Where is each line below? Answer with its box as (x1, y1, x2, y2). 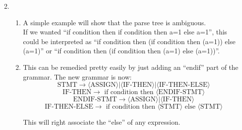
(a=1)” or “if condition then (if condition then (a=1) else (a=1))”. (23, 46, 220, 56)
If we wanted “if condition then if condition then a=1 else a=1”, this (23, 27, 227, 37)
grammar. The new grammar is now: (23, 71, 132, 81)
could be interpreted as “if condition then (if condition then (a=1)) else (23, 36, 236, 46)
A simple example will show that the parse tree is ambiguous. (23, 17, 206, 27)
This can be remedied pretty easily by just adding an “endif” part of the (23, 62, 239, 72)
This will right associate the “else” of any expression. (23, 117, 180, 127)
